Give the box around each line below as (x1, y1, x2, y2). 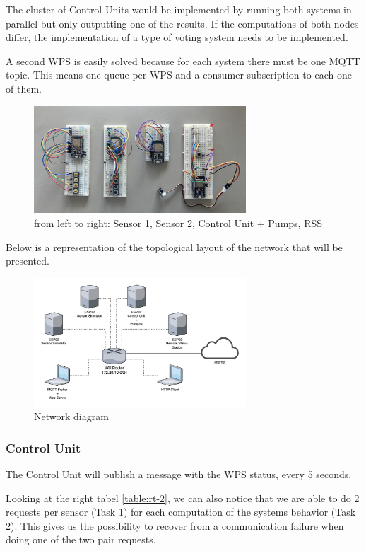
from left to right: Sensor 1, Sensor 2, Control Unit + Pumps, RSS (34, 215, 323, 230)
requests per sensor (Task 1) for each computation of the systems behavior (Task (6, 504, 356, 519)
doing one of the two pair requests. (6, 532, 156, 547)
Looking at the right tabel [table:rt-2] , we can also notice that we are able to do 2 (6, 490, 360, 505)
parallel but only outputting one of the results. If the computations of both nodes (6, 16, 359, 30)
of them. (6, 81, 42, 95)
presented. (6, 253, 49, 268)
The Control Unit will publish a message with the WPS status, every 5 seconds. (6, 467, 352, 482)
